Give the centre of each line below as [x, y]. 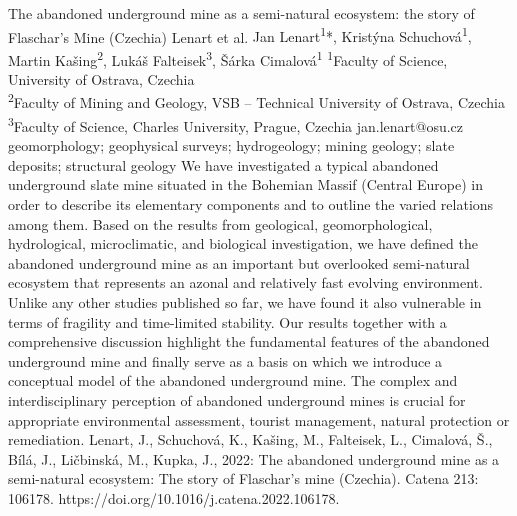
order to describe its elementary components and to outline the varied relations [251, 203]
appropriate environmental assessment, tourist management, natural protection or [259, 419]
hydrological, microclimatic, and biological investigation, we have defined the [243, 243]
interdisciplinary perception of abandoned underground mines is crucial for [237, 399]
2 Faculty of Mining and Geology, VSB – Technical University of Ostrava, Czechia [256, 101]
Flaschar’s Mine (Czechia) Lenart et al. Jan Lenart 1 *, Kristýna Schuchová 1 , [240, 35]
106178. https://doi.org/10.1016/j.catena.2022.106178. [174, 497]
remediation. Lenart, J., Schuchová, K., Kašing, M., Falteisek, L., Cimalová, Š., [250, 439]
